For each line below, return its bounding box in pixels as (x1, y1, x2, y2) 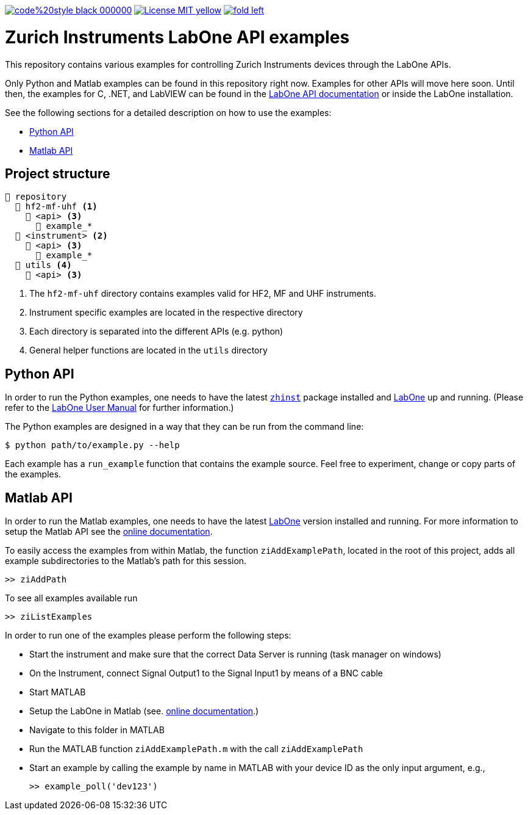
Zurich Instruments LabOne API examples (5, 26, 350, 48)
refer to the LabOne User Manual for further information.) (5, 402, 234, 413)
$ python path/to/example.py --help (5, 440, 180, 451)
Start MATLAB (29, 687, 86, 698)
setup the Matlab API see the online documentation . (5, 526, 213, 537)
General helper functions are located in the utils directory (29, 345, 268, 356)
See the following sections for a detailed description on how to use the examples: (5, 107, 332, 118)
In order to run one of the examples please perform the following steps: (5, 630, 291, 641)
